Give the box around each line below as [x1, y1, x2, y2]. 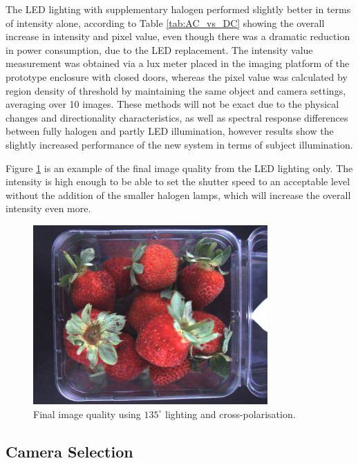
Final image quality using [33, 406, 141, 421]
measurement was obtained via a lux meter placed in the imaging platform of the [6, 56, 350, 70]
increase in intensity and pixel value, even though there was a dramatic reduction [6, 29, 350, 44]
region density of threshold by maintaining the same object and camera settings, [6, 83, 346, 97]
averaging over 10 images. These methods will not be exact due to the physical [6, 97, 339, 111]
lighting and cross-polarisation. [165, 406, 296, 421]
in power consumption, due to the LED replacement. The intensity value [6, 42, 313, 57]
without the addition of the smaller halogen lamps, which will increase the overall [6, 187, 351, 202]
